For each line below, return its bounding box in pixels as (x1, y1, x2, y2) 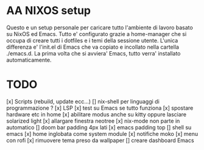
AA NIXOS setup (6, 4, 91, 18)
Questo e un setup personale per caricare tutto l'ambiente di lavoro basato (6, 24, 193, 31)
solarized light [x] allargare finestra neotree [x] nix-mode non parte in (6, 117, 180, 124)
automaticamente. (6, 56, 52, 63)
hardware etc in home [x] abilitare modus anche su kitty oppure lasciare (6, 110, 187, 118)
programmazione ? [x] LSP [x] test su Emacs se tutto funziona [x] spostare (6, 104, 194, 112)
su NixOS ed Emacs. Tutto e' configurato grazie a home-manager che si (6, 30, 187, 37)
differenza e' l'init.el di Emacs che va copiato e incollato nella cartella (6, 43, 180, 51)
